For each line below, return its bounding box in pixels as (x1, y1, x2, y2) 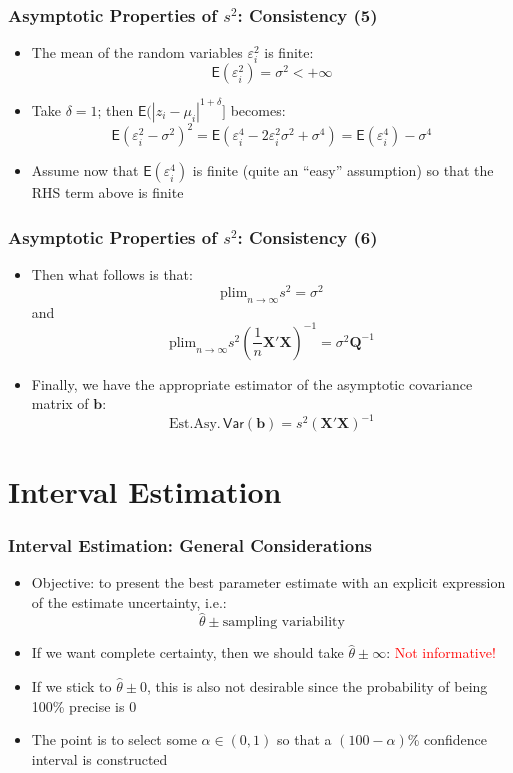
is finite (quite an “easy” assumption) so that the (192, 160, 494, 181)
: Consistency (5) (237, 2, 378, 27)
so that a (276, 729, 332, 750)
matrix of (31, 393, 89, 414)
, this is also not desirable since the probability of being (146, 676, 488, 697)
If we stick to (31, 676, 112, 697)
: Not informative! (386, 642, 496, 663)
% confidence (407, 729, 488, 750)
